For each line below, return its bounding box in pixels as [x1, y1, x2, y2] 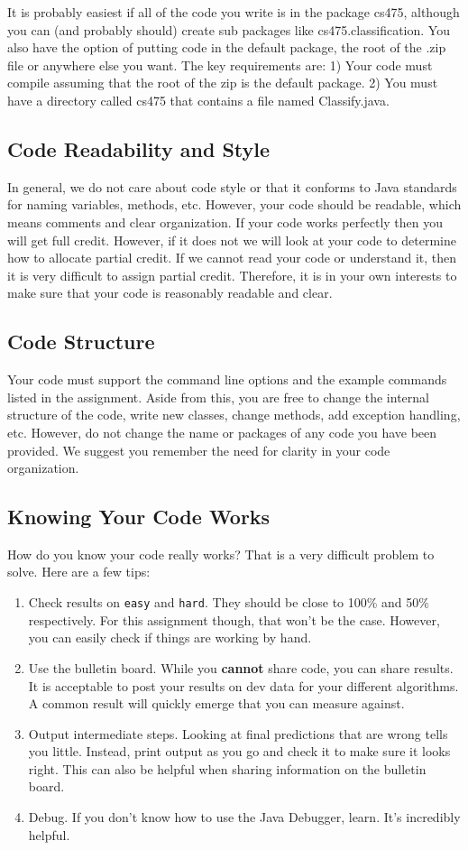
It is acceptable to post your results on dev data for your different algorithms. [28, 676, 459, 695]
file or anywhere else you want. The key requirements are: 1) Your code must [7, 55, 433, 74]
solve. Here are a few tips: [7, 562, 151, 581]
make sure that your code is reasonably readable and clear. [7, 283, 333, 302]
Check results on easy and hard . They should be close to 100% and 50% [28, 593, 429, 612]
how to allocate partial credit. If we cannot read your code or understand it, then [7, 248, 457, 267]
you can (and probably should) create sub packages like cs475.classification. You [7, 20, 450, 39]
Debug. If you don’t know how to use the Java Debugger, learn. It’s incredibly [28, 808, 461, 827]
